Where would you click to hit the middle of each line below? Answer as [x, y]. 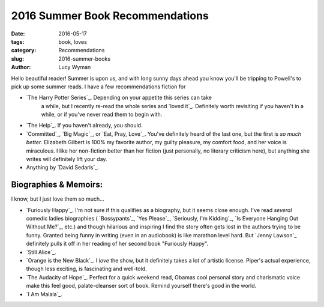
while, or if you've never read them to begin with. [102, 115]
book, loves [73, 41]
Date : [18, 34]
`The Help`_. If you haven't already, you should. [84, 126]
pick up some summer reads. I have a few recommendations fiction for [98, 87]
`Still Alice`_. [41, 252]
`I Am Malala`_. [44, 294]
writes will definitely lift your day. [67, 159]
